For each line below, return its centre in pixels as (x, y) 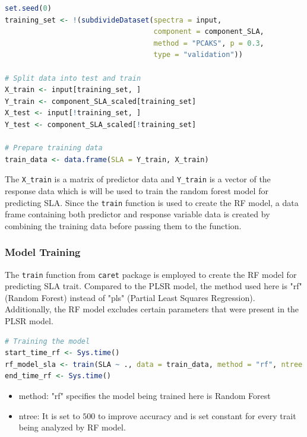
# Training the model (48, 341)
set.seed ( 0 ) (28, 8)
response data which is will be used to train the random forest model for (137, 190)
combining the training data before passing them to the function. (123, 225)
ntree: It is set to (49, 415)
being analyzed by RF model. (72, 427)
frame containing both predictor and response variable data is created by (137, 214)
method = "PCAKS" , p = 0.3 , (209, 43)
